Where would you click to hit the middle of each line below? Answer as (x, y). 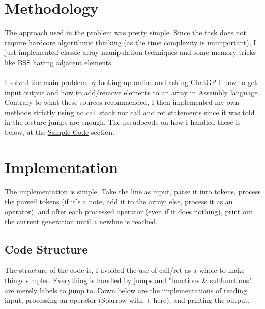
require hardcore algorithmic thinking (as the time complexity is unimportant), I (130, 42)
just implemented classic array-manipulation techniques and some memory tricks (130, 52)
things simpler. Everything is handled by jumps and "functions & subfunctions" (128, 280)
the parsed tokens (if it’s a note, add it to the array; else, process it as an (119, 201)
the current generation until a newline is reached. (81, 221)
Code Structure (46, 249)
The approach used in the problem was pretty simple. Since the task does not (125, 32)
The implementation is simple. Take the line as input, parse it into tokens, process (133, 191)
